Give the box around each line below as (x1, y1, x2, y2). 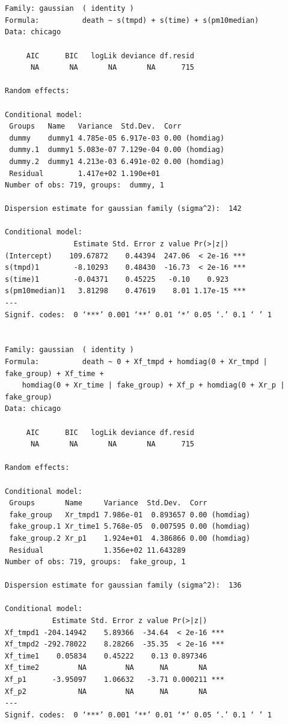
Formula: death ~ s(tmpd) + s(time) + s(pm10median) (5, 16, 259, 25)
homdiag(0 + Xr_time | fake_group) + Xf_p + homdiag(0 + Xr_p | (22, 381, 285, 390)
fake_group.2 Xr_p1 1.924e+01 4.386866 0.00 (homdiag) (9, 534, 251, 543)
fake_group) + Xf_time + (5, 369, 104, 378)
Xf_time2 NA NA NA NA (5, 663, 207, 672)
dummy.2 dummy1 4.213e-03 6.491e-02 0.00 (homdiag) (9, 157, 225, 166)
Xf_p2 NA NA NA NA (5, 687, 207, 696)
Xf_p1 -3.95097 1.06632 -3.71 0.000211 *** (5, 675, 225, 684)
